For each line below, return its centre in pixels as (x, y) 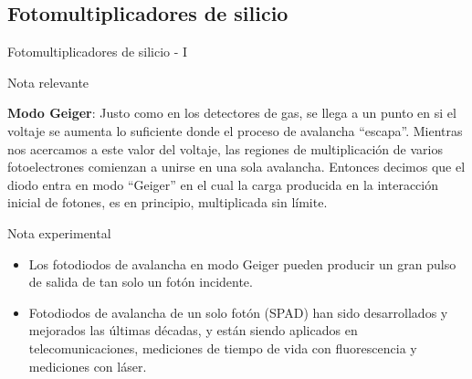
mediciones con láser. (88, 366)
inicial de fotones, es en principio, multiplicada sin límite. (168, 202)
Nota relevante (48, 82)
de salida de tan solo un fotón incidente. (141, 282)
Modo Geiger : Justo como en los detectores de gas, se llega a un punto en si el (232, 113)
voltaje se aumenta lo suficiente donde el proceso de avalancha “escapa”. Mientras (235, 130)
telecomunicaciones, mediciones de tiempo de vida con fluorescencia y (223, 347)
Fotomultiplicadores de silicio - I (98, 52)
